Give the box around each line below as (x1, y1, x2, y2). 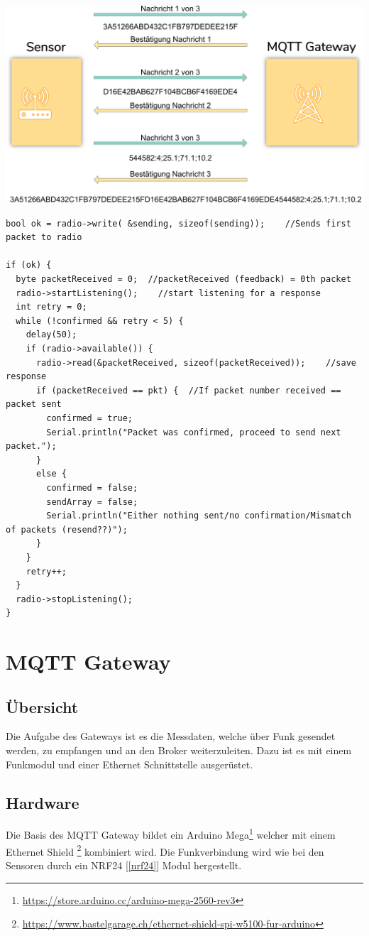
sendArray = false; (46, 496, 138, 507)
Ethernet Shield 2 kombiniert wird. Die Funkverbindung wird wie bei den (6, 842, 324, 859)
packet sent (6, 399, 62, 410)
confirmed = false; (46, 482, 138, 493)
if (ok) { (6, 260, 52, 271)
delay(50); (26, 330, 77, 340)
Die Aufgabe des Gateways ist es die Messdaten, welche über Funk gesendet (6, 729, 336, 744)
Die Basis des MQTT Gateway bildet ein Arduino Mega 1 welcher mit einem (6, 825, 336, 842)
